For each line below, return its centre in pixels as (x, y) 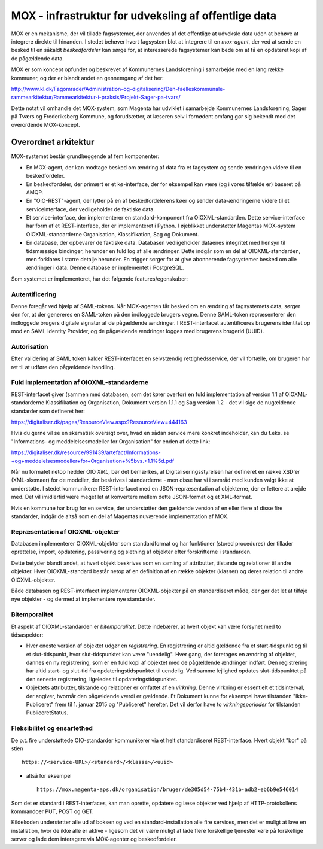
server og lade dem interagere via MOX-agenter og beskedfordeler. (94, 839)
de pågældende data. (37, 58)
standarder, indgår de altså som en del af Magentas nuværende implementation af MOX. (120, 516)
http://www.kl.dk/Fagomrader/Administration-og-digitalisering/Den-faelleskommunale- (118, 89)
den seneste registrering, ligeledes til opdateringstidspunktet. (102, 679)
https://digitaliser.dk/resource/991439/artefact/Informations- (86, 452)
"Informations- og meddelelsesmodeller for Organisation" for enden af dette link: (111, 441)
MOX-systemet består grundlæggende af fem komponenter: (85, 156)
